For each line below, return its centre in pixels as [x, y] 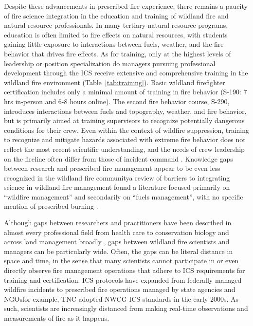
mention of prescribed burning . [51, 206]
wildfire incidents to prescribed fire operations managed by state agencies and [120, 289]
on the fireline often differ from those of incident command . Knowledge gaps [118, 158]
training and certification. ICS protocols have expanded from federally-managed [123, 280]
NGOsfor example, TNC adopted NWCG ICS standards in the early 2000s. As [121, 299]
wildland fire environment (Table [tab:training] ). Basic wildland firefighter [115, 82]
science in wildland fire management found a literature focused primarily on [117, 187]
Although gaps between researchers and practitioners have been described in [118, 223]
